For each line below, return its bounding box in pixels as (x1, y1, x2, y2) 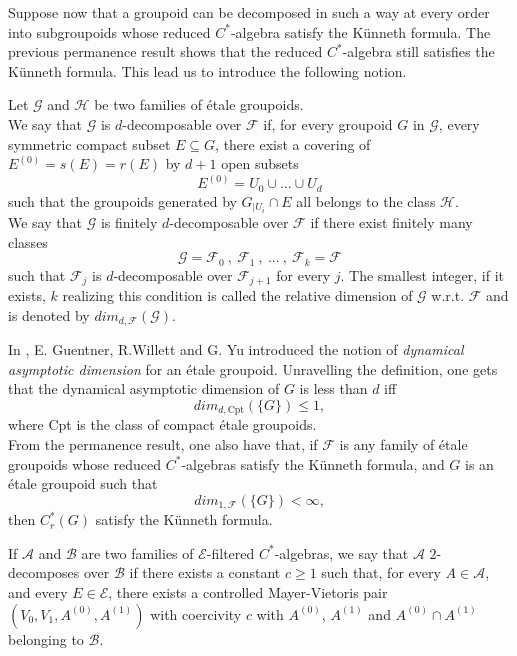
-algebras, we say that (274, 542, 409, 563)
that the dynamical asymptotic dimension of (8, 378, 280, 399)
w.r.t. (431, 285, 465, 306)
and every (8, 582, 68, 603)
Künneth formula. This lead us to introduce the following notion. (8, 60, 407, 81)
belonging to (8, 628, 84, 649)
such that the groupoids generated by (8, 190, 237, 211)
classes (8, 231, 48, 252)
